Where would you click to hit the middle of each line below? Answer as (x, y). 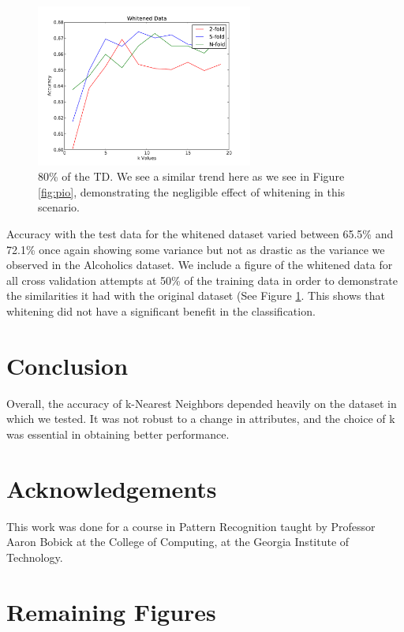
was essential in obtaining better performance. (118, 434)
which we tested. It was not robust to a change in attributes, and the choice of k (201, 419)
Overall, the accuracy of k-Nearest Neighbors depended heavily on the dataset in (202, 403)
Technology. (35, 557)
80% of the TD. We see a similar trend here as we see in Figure (191, 176)
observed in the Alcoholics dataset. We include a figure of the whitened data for (200, 265)
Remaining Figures (111, 611)
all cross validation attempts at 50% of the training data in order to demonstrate (202, 280)
